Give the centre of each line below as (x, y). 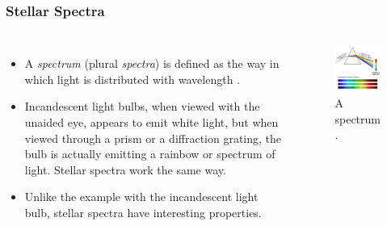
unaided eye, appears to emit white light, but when (151, 122)
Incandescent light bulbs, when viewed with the (142, 106)
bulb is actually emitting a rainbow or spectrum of (150, 154)
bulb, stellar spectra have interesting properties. (143, 212)
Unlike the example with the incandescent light (141, 197)
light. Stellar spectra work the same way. (125, 169)
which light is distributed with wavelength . (133, 79)
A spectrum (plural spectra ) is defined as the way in (152, 63)
